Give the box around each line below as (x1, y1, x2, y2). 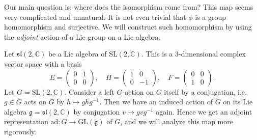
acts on (24, 96, 47, 107)
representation (4, 116, 48, 127)
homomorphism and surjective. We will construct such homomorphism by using (4, 21, 252, 32)
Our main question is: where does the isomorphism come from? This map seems (4, 2, 253, 12)
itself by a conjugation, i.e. (164, 86, 247, 97)
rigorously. (4, 126, 37, 136)
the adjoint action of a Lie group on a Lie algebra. (4, 31, 161, 42)
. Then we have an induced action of (99, 96, 213, 107)
